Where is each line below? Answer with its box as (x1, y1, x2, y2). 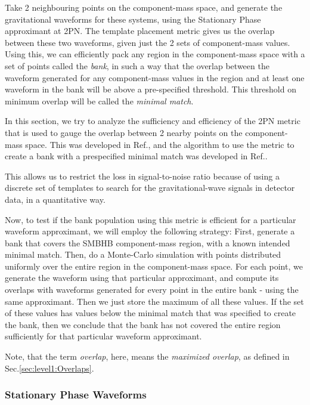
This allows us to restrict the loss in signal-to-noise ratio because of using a (5, 169, 280, 182)
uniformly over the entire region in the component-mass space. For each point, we (5, 259, 303, 272)
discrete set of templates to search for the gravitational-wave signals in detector (5, 181, 295, 194)
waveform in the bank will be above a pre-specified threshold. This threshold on (5, 83, 296, 95)
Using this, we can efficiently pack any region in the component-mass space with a (5, 48, 305, 60)
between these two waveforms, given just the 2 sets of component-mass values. (5, 36, 290, 48)
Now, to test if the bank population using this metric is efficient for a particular (5, 213, 296, 225)
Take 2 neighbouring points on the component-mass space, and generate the (5, 1, 283, 13)
